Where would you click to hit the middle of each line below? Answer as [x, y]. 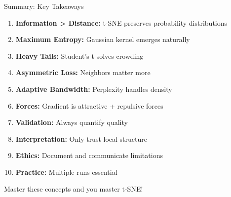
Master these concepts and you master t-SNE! [74, 188]
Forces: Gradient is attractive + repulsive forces [89, 105]
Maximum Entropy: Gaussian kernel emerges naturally [103, 39]
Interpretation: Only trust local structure [81, 138]
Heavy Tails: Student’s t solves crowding [79, 56]
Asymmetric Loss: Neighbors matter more [83, 72]
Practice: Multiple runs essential [66, 172]
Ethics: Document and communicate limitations [89, 155]
